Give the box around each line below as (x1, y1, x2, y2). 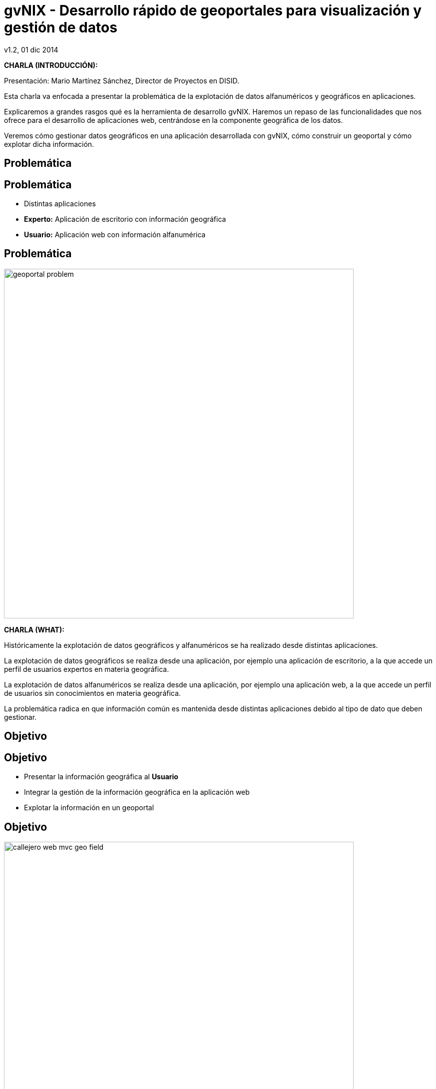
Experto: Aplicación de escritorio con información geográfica (24, 215, 226, 224)
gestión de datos (4, 19, 117, 36)
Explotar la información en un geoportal (24, 803, 154, 812)
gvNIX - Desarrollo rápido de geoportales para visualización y (4, 2, 422, 19)
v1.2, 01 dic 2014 (4, 45, 58, 54)
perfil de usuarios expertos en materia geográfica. (4, 664, 169, 673)
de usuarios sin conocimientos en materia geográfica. (4, 688, 181, 697)
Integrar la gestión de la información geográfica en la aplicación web (24, 788, 250, 797)
